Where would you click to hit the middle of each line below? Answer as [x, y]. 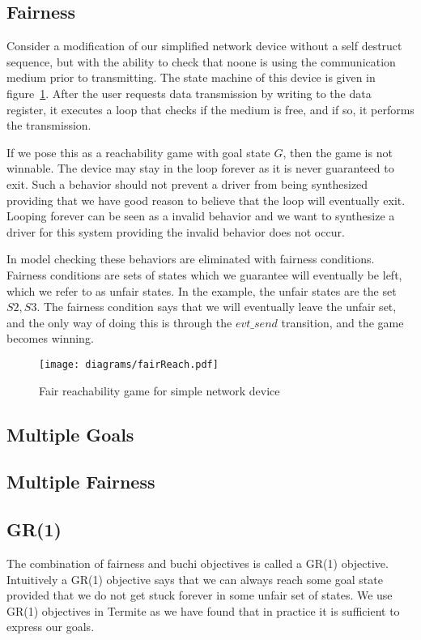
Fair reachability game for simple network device [159, 390]
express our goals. [51, 627]
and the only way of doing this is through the [119, 322]
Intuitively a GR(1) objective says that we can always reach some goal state [195, 579]
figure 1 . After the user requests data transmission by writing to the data [189, 93]
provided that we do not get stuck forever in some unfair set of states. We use [200, 595]
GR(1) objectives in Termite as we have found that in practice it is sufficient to [203, 610]
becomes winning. [50, 338]
